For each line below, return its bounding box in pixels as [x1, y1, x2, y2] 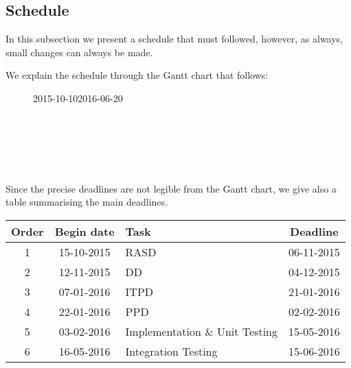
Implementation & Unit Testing [125, 323, 278, 339]
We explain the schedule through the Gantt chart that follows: [5, 68, 269, 82]
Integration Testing [125, 343, 218, 359]
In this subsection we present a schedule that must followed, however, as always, [5, 32, 343, 46]
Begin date [54, 223, 115, 239]
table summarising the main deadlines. [5, 195, 168, 209]
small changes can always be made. [5, 45, 153, 59]
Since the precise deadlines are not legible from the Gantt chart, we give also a [5, 181, 337, 195]
